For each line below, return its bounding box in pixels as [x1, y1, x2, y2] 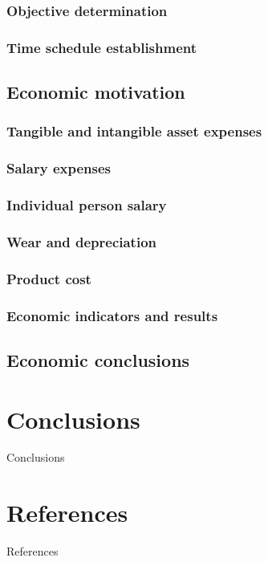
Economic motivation [6, 79, 185, 104]
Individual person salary [6, 195, 167, 215]
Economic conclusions [6, 347, 190, 372]
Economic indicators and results [6, 305, 218, 325]
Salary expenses [6, 158, 111, 178]
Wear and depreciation [6, 231, 157, 251]
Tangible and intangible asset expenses [6, 121, 262, 141]
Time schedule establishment [6, 37, 197, 57]
